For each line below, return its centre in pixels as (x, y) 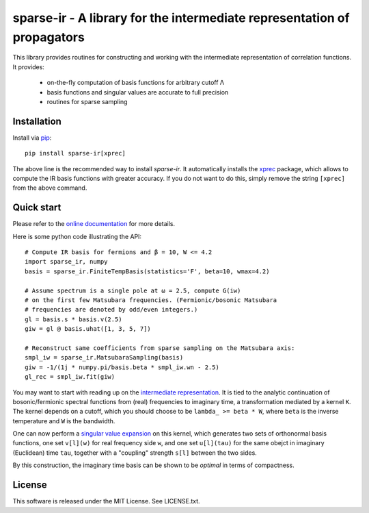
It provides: (28, 67)
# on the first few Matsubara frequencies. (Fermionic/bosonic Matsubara (151, 300)
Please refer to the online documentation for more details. (94, 224)
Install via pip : (32, 138)
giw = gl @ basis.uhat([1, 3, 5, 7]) (88, 329)
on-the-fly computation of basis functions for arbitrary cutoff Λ (136, 83)
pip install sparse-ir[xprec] (76, 153)
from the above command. (50, 188)
